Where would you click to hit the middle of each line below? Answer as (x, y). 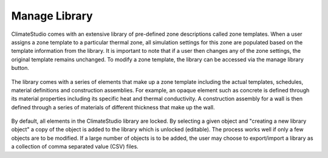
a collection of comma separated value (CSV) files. (75, 146)
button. (20, 68)
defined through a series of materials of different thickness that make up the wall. (113, 107)
